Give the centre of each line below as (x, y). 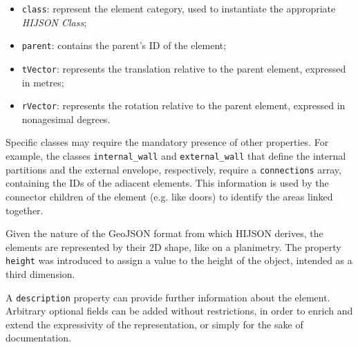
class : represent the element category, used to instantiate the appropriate (179, 8)
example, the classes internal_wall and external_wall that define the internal (176, 156)
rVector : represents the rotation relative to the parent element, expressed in (183, 105)
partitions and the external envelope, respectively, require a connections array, (173, 169)
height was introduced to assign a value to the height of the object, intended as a (179, 260)
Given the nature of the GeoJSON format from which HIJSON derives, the (164, 233)
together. (25, 210)
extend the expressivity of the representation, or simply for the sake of (154, 324)
